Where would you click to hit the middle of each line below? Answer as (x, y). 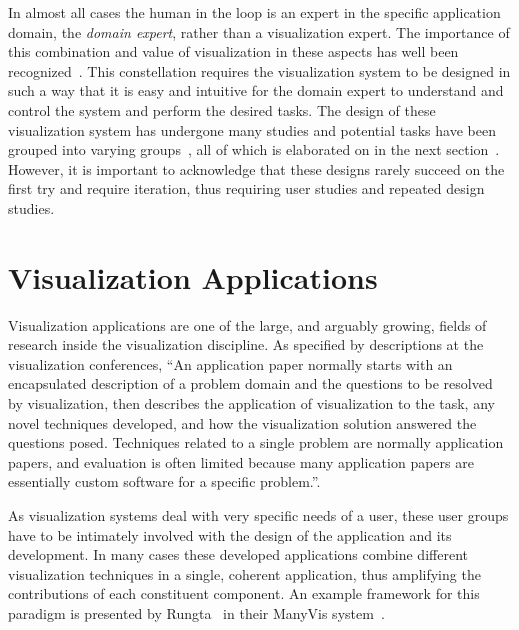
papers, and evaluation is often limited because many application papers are (241, 461)
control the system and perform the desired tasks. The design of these (222, 109)
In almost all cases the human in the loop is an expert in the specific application (254, 12)
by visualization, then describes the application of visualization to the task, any (251, 403)
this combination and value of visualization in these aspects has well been (233, 51)
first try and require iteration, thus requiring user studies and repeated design (246, 188)
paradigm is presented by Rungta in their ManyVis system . (196, 612)
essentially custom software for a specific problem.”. (164, 481)
